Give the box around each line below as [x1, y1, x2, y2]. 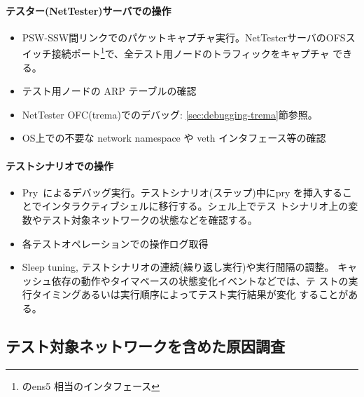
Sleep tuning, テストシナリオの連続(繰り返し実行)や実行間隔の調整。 [22, 260, 335, 274]
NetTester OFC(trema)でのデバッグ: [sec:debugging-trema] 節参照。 [22, 107, 318, 121]
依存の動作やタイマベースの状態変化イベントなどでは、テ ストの [51, 273, 349, 288]
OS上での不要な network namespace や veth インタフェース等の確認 [22, 130, 326, 145]
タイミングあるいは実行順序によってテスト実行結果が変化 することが [31, 287, 349, 302]
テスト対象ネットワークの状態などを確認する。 [41, 213, 258, 227]
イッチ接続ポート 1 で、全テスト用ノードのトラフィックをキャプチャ [22, 44, 330, 61]
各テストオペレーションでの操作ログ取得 [22, 236, 209, 250]
